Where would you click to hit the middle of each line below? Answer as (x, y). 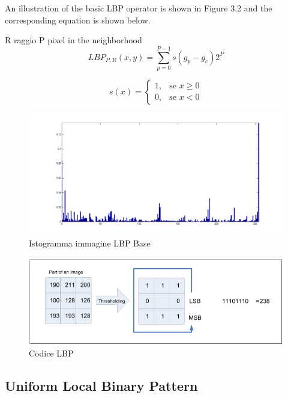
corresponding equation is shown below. (78, 20)
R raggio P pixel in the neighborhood (73, 40)
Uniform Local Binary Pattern (101, 386)
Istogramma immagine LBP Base (90, 243)
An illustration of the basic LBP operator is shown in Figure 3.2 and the (139, 8)
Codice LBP (51, 353)
